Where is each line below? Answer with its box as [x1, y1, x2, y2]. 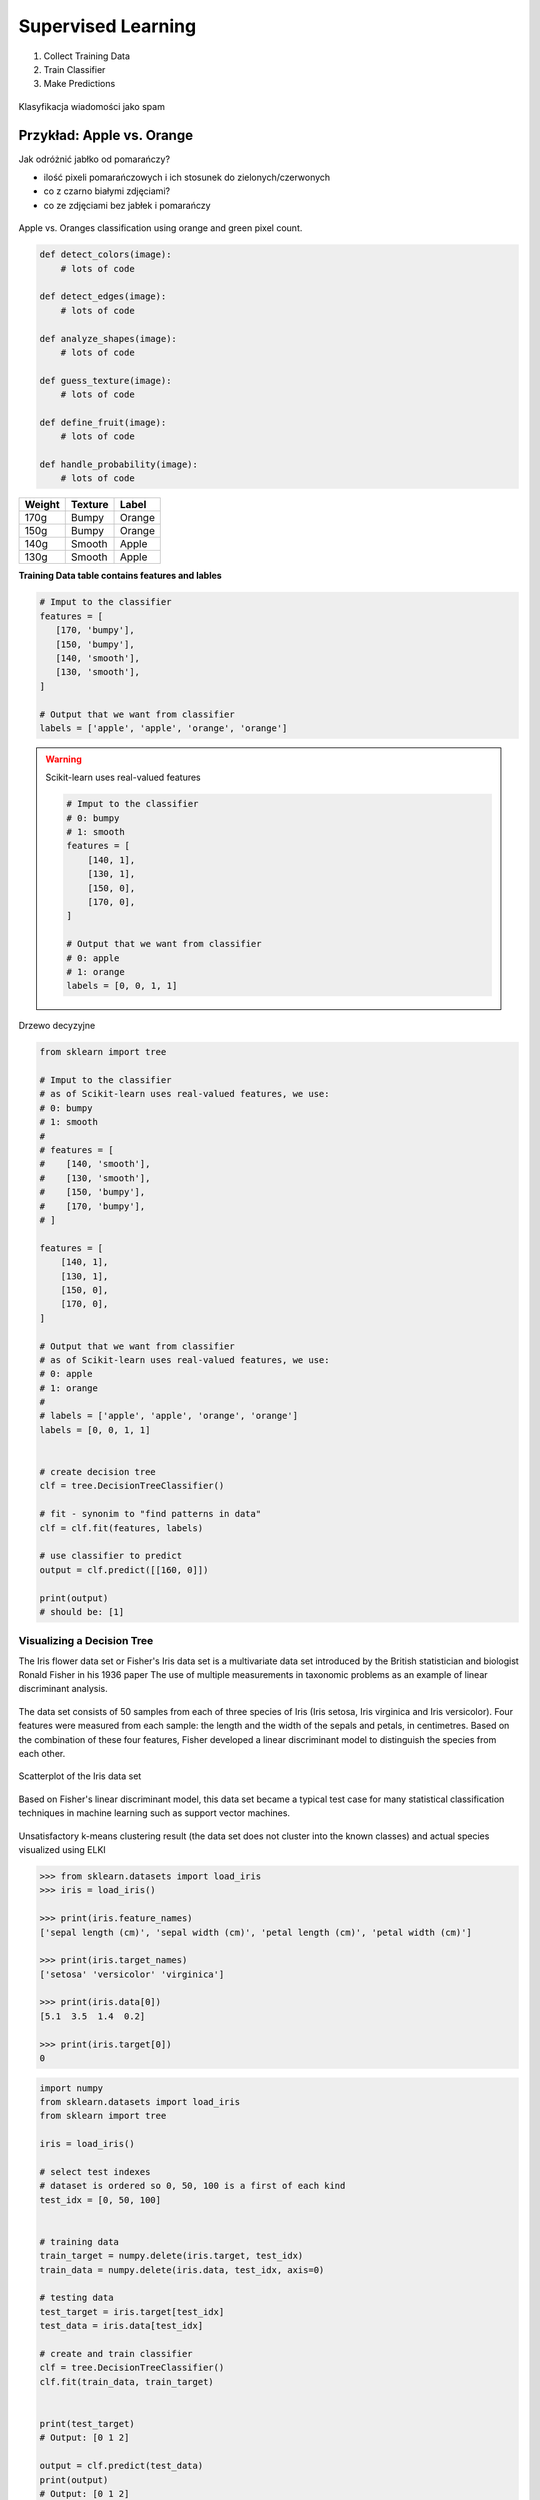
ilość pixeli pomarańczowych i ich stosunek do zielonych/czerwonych [43, 171, 331, 184]
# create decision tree [39, 1466, 157, 1478]
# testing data [39, 2292, 114, 2304]
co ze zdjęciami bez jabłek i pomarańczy [43, 199, 211, 211]
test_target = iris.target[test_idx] [39, 2306, 225, 2317]
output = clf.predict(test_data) [39, 2460, 204, 2472]
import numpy [39, 2082, 104, 2094]
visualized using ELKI [18, 1843, 107, 1855]
